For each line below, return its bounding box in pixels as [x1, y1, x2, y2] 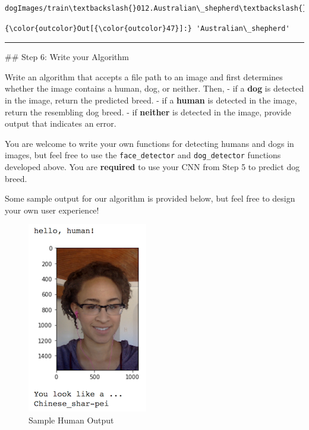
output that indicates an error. [5, 117, 116, 130]
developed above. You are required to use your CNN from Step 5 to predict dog [5, 161, 300, 172]
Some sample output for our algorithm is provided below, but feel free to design [5, 192, 295, 205]
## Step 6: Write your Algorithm [5, 51, 129, 63]
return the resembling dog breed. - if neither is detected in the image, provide [5, 105, 292, 118]
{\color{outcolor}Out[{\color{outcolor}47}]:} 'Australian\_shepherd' [5, 24, 290, 33]
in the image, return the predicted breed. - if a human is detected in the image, [5, 93, 297, 106]
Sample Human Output [29, 413, 114, 426]
